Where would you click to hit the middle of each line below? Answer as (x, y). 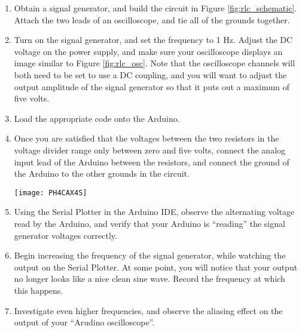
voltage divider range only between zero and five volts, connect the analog (150, 150)
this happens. (39, 290)
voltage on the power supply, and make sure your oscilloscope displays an (148, 51)
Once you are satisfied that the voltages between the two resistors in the (147, 138)
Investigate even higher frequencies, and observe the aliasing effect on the (148, 310)
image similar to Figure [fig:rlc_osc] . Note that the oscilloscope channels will (155, 63)
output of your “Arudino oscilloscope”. (84, 322)
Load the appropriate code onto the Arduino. (97, 118)
